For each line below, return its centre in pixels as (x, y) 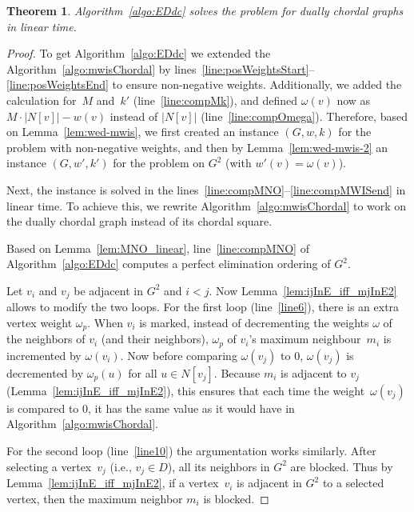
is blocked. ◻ (236, 498)
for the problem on (159, 163)
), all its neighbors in (219, 466)
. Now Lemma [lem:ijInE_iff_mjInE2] (303, 290)
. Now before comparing (179, 355)
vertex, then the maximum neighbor (95, 498)
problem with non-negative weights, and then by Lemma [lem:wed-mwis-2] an (197, 147)
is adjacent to (314, 372)
